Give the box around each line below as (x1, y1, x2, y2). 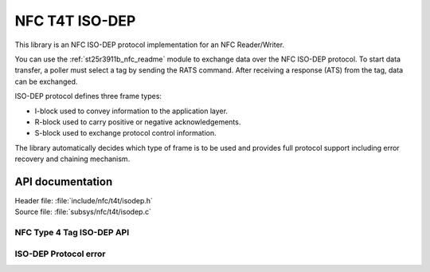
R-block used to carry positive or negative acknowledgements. (34, 116, 241, 127)
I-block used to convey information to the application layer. (34, 106, 229, 116)
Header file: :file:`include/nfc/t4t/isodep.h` (14, 195, 153, 205)
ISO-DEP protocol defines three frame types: (14, 92, 162, 101)
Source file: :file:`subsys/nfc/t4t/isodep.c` (14, 207, 151, 217)
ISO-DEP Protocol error (14, 248, 106, 259)
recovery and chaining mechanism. (14, 154, 131, 164)
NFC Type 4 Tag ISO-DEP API (14, 227, 130, 238)
